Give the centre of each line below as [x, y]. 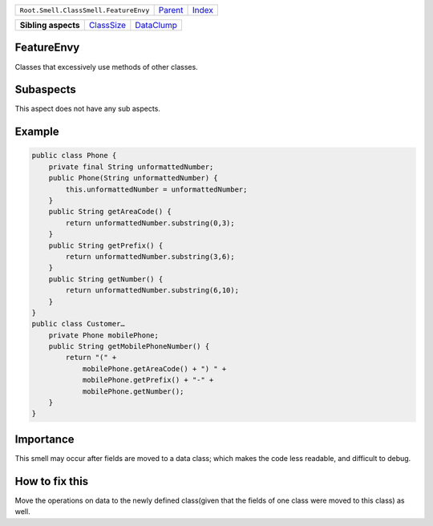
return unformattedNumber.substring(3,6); [150, 256]
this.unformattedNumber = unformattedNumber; [156, 189]
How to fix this [52, 481]
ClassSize [107, 25]
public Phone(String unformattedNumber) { [133, 178]
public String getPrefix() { [106, 245]
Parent [171, 10]
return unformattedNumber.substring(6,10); [152, 290]
